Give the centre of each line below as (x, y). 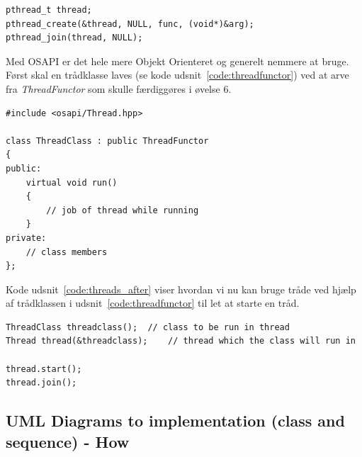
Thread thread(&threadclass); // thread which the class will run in (181, 341)
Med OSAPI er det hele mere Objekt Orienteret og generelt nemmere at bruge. (177, 61)
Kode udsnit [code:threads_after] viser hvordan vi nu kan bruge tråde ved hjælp (181, 289)
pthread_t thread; (49, 10)
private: (26, 238)
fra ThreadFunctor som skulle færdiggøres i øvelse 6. (119, 88)
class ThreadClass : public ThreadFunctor (107, 141)
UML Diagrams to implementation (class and (175, 421)
